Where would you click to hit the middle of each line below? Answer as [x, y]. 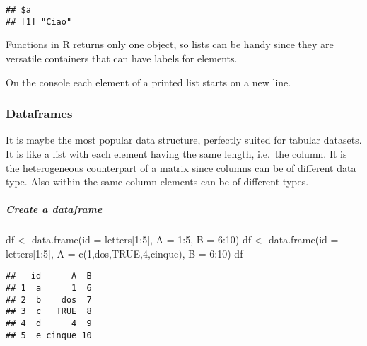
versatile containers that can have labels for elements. [122, 58]
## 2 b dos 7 [49, 300]
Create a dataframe [54, 209]
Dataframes [39, 114]
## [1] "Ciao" [39, 22]
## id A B [49, 276]
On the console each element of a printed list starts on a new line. [148, 82]
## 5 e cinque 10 [49, 335]
